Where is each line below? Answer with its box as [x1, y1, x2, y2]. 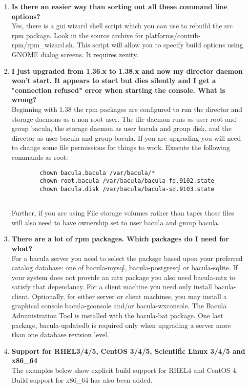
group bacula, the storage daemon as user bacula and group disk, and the [11, 123, 232, 133]
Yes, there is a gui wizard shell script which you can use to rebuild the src [11, 21, 233, 31]
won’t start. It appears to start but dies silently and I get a [11, 75, 216, 86]
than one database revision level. [11, 329, 109, 340]
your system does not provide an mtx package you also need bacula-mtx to [11, 272, 236, 282]
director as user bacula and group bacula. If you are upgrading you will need [11, 132, 241, 143]
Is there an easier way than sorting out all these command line [11, 1, 228, 11]
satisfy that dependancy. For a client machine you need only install [11, 281, 212, 292]
